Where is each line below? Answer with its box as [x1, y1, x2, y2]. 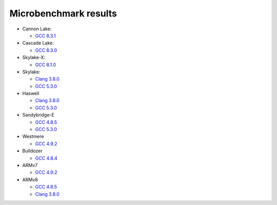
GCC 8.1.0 [35, 62, 56, 68]
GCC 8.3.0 [35, 47, 57, 53]
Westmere [22, 134, 44, 140]
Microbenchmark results [9, 8, 117, 19]
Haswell [22, 90, 39, 97]
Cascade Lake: [22, 40, 54, 46]
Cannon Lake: [22, 26, 52, 32]
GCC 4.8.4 [35, 155, 57, 161]
